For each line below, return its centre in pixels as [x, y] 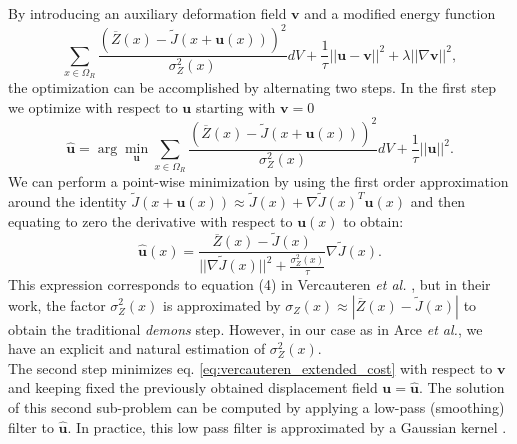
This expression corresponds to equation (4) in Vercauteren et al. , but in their [249, 283]
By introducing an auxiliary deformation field [147, 13]
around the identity [67, 200]
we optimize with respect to [93, 106]
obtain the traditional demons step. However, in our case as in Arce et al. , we [245, 328]
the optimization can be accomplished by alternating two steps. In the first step [252, 87]
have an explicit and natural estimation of [137, 348]
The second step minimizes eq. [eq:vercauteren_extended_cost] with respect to [250, 367]
